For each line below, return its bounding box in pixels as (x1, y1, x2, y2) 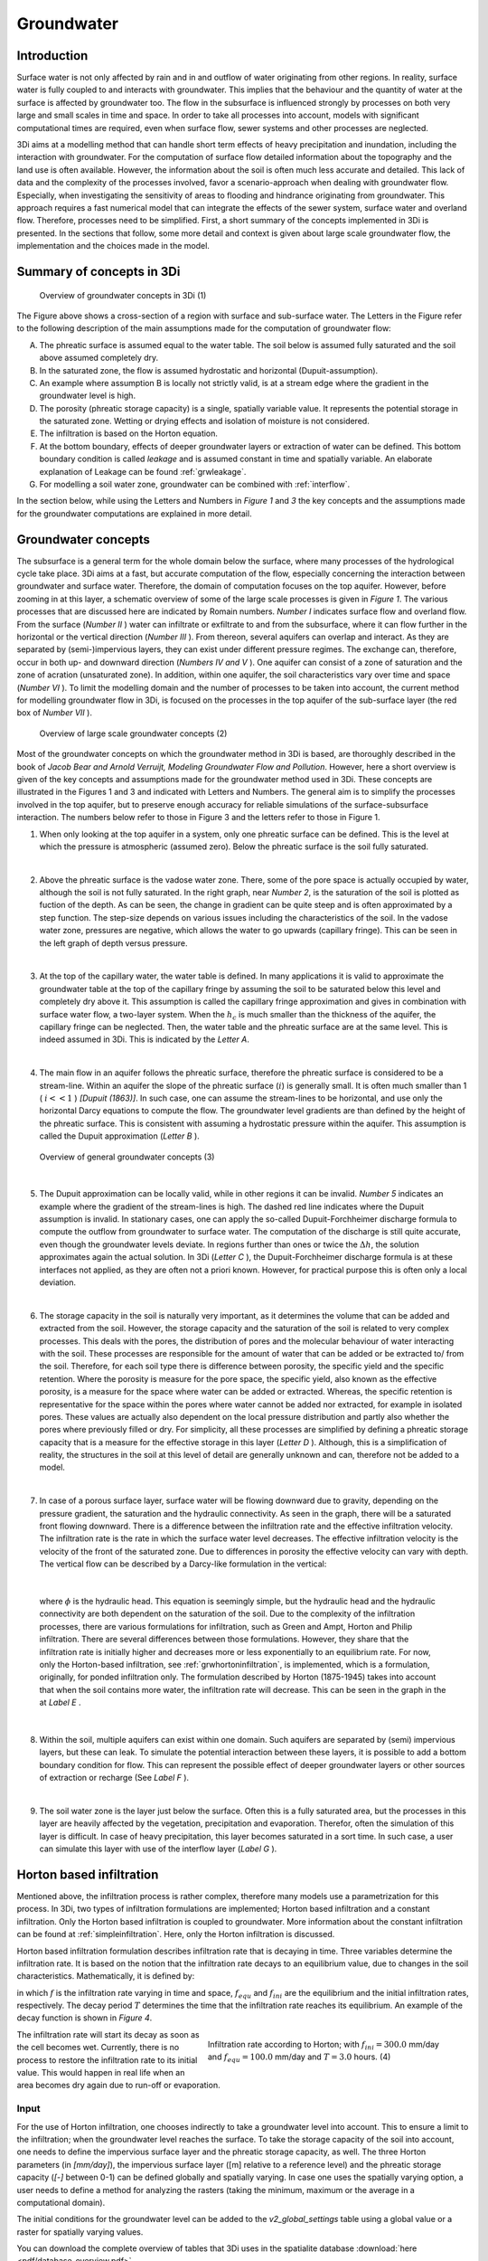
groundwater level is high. (39, 390, 136, 402)
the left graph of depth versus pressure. (39, 937, 188, 949)
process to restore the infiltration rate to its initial (16, 2054, 198, 2066)
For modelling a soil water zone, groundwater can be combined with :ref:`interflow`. (39, 479, 351, 490)
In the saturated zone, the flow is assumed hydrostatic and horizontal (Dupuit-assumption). (39, 364, 379, 375)
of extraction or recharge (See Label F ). (39, 1773, 190, 1783)
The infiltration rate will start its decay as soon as (16, 2029, 200, 2039)
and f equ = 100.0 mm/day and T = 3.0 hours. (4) (208, 2051, 391, 2064)
